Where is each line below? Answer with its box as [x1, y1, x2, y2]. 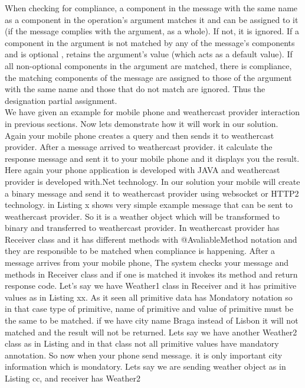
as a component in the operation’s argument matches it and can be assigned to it [5, 13, 299, 25]
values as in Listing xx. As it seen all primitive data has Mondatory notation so [5, 291, 293, 303]
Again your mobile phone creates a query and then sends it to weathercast [5, 129, 274, 141]
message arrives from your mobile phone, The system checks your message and [5, 256, 288, 269]
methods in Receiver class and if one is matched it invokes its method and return [5, 268, 298, 280]
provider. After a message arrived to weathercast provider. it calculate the [5, 141, 273, 153]
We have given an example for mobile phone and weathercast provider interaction [5, 106, 300, 118]
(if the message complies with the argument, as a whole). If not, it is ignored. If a [5, 25, 299, 37]
